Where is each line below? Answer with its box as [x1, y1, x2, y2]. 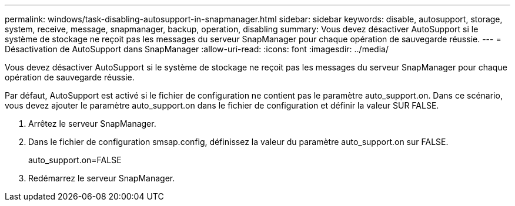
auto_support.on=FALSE [28, 155, 122, 165]
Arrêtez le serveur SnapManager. [28, 119, 156, 129]
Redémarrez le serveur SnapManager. [28, 173, 175, 183]
